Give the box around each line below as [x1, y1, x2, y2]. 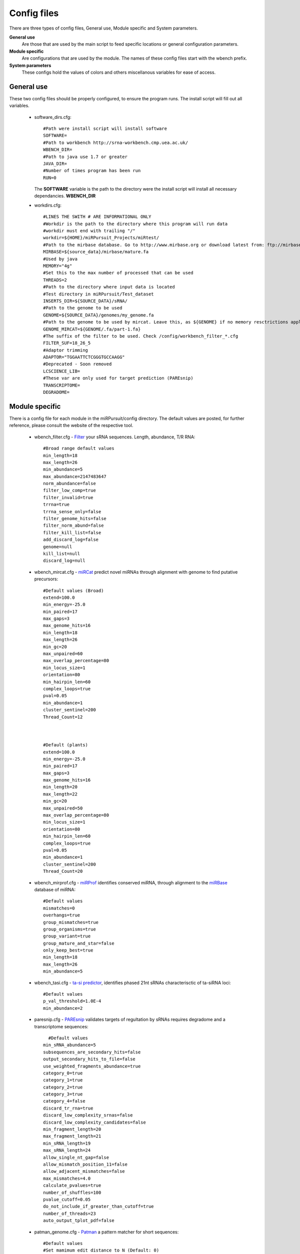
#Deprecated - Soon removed [43, 361, 112, 367]
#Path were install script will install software [43, 125, 167, 131]
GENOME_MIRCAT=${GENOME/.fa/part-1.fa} [43, 326, 141, 332]
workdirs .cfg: [34, 202, 62, 208]
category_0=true [43, 1070, 83, 1076]
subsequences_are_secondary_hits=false [43, 1049, 141, 1055]
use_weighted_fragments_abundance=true [43, 1063, 141, 1069]
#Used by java [43, 256, 77, 262]
